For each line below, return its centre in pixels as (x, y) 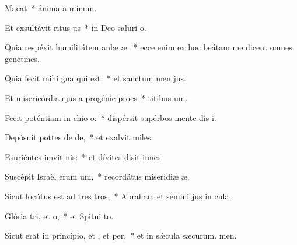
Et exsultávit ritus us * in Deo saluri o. (76, 27)
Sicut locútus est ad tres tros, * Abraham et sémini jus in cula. (118, 196)
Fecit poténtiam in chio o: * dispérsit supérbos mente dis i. (111, 117)
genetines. (22, 58)
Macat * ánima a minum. (51, 8)
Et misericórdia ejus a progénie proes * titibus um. (96, 97)
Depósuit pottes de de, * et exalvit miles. (79, 137)
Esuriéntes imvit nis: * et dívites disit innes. (84, 156)
